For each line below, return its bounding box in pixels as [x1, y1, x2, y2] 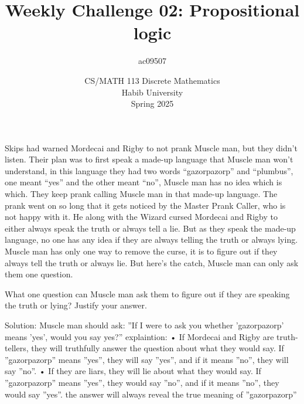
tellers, [5, 342, 29, 354]
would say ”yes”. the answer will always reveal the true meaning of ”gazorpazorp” [5, 388, 297, 400]
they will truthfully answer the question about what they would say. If [31, 342, 284, 354]
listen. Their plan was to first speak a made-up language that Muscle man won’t [5, 153, 293, 165]
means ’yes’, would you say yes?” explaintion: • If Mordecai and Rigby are [5, 330, 274, 342]
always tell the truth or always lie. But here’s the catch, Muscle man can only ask [5, 256, 299, 269]
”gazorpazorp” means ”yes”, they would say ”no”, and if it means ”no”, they [5, 376, 279, 388]
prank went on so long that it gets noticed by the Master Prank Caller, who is [5, 199, 286, 211]
